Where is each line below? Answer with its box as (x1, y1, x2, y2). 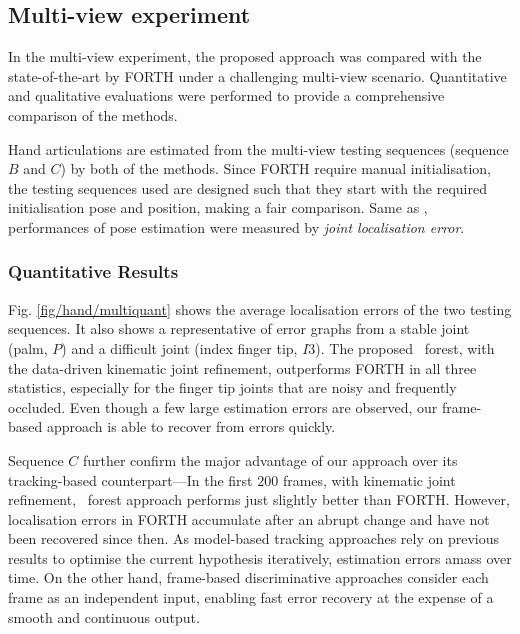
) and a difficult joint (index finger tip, (61, 337, 298, 358)
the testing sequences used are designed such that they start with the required (8, 177, 487, 198)
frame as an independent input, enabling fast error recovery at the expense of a (8, 587, 494, 608)
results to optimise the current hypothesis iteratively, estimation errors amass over (8, 547, 512, 568)
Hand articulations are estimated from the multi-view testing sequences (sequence (8, 138, 509, 159)
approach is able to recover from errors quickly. (46, 416, 336, 437)
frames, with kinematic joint (282, 469, 456, 490)
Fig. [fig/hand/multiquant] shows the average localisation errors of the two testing (8, 298, 512, 319)
